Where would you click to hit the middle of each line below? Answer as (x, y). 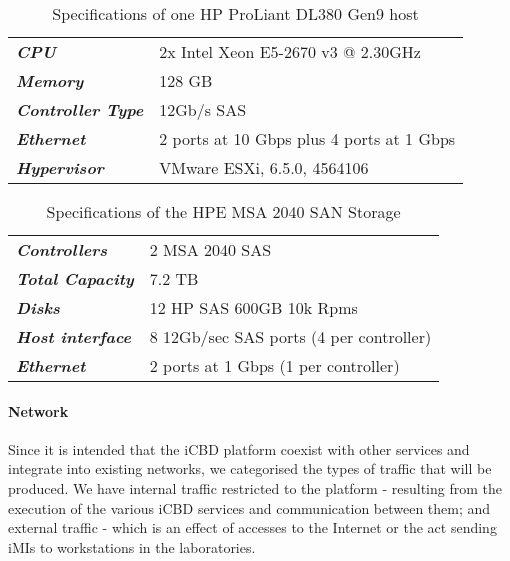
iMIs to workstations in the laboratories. (132, 546)
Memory (50, 80)
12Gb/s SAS (203, 109)
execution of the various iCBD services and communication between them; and (249, 507)
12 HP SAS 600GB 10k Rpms (253, 307)
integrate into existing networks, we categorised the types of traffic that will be (250, 468)
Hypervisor (60, 167)
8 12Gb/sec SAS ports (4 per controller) (290, 336)
